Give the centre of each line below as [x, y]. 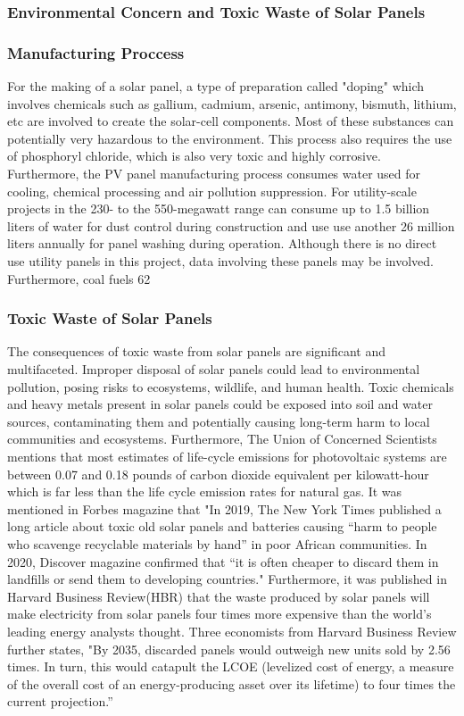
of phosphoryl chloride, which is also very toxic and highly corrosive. [194, 156]
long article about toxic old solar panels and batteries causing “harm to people [222, 526]
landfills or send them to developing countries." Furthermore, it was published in [227, 579]
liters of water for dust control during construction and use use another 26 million [231, 225]
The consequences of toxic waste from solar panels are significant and [197, 351]
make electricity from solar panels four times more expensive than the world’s [220, 614]
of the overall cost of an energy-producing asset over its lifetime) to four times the [232, 683]
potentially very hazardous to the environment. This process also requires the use [230, 138]
